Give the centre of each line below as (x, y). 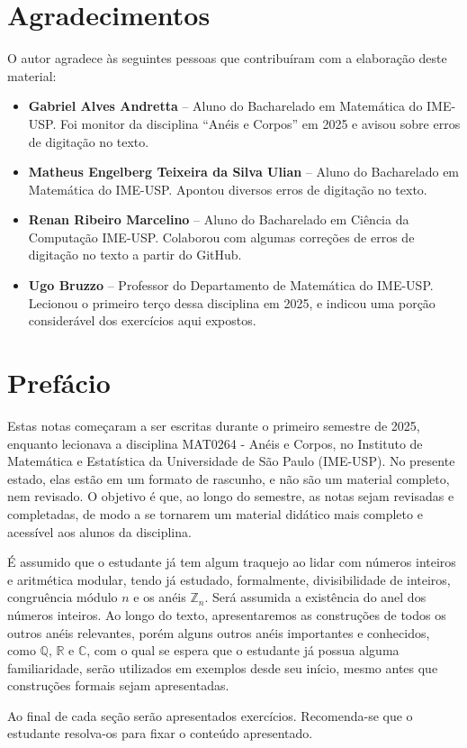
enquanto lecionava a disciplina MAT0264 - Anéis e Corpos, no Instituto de (215, 443)
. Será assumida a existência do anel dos (315, 597)
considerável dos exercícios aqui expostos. (142, 320)
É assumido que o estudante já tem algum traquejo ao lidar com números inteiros (232, 562)
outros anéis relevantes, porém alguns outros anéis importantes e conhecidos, (219, 632)
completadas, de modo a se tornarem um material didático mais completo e (215, 513)
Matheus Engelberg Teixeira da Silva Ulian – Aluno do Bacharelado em (244, 172)
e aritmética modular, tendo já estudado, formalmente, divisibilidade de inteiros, (229, 579)
